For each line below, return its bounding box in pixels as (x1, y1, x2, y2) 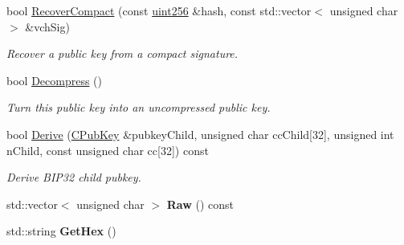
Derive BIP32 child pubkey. (6, 169, 141, 186)
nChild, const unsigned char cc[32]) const (6, 141, 209, 158)
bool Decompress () (6, 71, 102, 88)
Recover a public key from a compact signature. (6, 45, 239, 62)
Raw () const (166, 195, 235, 212)
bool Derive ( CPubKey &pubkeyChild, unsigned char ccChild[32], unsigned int (6, 125, 394, 142)
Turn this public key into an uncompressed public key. (6, 99, 271, 116)
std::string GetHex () (6, 223, 116, 239)
